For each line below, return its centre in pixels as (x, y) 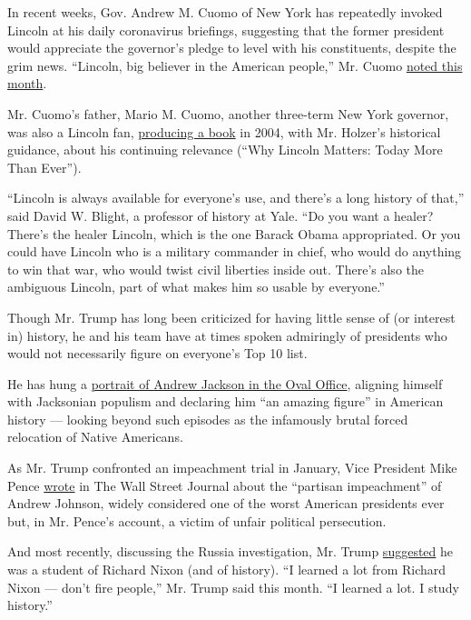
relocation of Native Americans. (95, 437)
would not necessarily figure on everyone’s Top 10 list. (157, 353)
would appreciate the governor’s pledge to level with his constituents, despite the (232, 48)
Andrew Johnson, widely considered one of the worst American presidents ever (226, 503)
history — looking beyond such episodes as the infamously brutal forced (208, 419)
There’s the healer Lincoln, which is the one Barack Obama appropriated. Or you (234, 233)
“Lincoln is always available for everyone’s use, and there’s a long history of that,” (236, 198)
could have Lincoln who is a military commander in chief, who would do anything (235, 251)
